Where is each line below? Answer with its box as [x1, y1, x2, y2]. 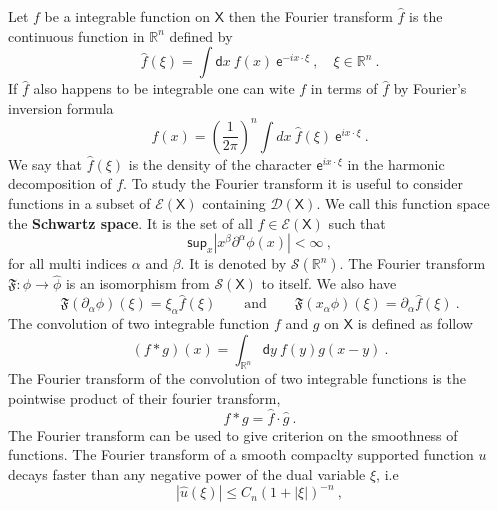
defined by [169, 25, 233, 46]
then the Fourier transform [228, 6, 393, 26]
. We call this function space [316, 193, 490, 214]
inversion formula [8, 97, 114, 118]
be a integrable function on [44, 6, 210, 26]
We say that [8, 153, 82, 174]
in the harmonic [347, 153, 445, 174]
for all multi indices [8, 253, 128, 274]
